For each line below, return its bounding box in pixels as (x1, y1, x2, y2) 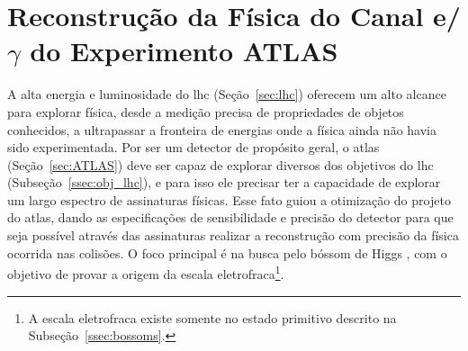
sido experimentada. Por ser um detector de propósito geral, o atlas (7, 138, 380, 157)
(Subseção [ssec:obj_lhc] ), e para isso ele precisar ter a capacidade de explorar (7, 173, 441, 192)
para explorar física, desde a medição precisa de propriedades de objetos (7, 102, 404, 121)
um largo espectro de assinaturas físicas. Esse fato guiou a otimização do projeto (7, 190, 451, 209)
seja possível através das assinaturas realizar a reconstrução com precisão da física (7, 226, 459, 245)
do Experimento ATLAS (30, 32, 338, 69)
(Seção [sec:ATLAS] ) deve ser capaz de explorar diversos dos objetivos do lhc (7, 155, 434, 174)
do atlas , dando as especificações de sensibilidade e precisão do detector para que (7, 208, 454, 227)
